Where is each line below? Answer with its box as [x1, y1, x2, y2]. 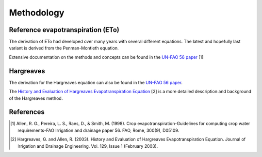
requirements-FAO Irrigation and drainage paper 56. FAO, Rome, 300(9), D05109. [17, 127, 180, 133]
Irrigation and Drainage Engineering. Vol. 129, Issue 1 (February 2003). [17, 143, 158, 149]
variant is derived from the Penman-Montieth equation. [9, 45, 119, 51]
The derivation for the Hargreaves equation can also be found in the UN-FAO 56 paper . [9, 79, 183, 85]
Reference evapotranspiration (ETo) [9, 26, 120, 34]
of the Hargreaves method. [9, 95, 63, 101]
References [9, 108, 45, 116]
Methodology [9, 7, 65, 18]
